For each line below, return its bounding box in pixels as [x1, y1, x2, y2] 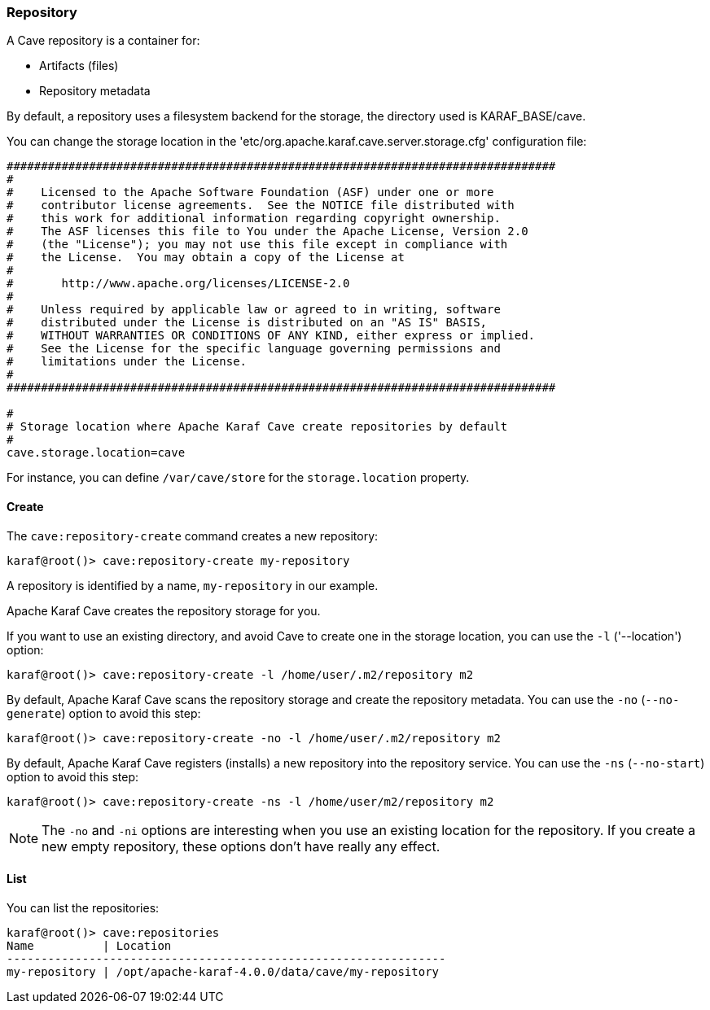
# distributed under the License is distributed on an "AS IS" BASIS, [7, 316, 488, 330]
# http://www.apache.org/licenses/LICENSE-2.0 [7, 277, 350, 291]
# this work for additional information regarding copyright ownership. [7, 212, 501, 225]
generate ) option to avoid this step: [7, 706, 201, 720]
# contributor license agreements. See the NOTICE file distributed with [7, 199, 515, 212]
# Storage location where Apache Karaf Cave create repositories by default [7, 420, 508, 434]
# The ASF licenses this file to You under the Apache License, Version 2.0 [7, 225, 528, 238]
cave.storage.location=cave [7, 446, 186, 460]
